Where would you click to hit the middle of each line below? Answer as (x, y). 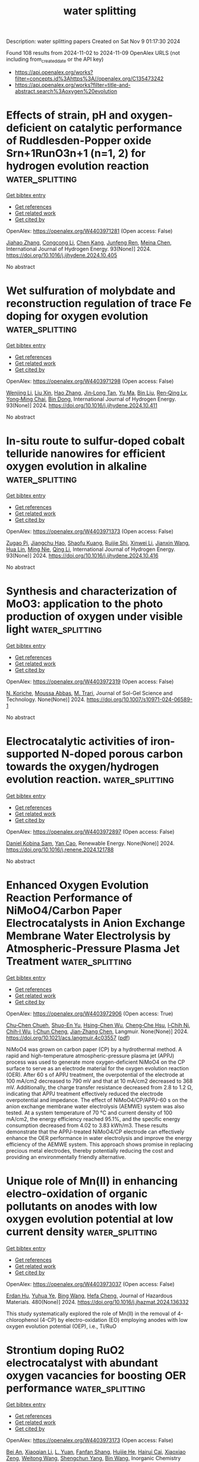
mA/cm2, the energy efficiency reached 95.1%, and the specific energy (93, 1119)
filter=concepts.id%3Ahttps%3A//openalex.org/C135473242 (89, 78)
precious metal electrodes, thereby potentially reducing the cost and (90, 1150)
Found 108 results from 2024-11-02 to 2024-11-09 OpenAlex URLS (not (93, 53)
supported (33, 754)
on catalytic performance (118, 128)
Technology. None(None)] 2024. (46, 699)
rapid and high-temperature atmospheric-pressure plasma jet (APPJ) (90, 1055)
